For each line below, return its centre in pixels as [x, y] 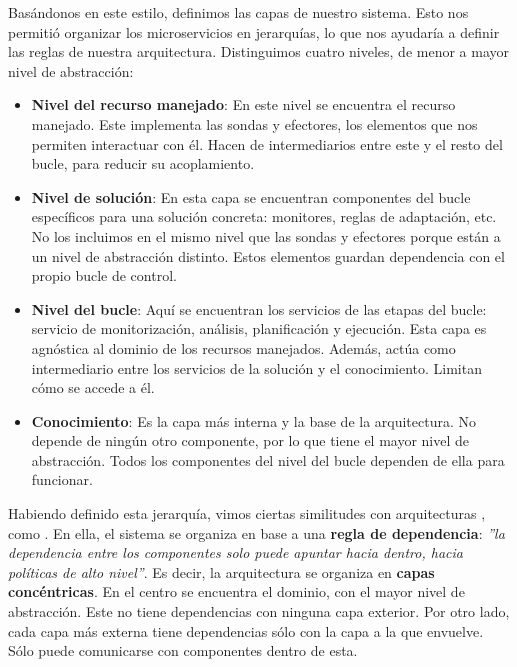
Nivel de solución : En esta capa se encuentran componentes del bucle [251, 196]
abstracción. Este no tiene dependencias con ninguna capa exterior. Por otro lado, [259, 611]
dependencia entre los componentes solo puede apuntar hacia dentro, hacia [235, 552]
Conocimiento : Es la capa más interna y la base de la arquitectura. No [254, 420]
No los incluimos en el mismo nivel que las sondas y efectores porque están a [266, 235]
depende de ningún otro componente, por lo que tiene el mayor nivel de [250, 440]
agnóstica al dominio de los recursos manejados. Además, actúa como [243, 347]
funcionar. [62, 479]
